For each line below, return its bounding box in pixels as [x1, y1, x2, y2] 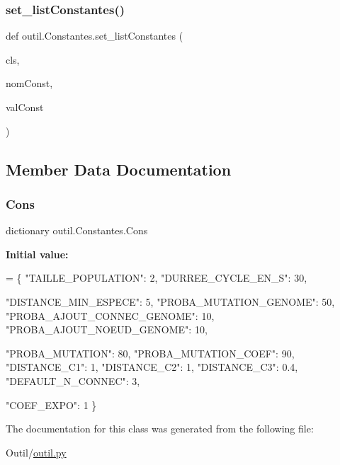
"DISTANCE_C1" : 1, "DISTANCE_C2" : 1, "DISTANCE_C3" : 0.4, [6, 360, 298, 374]
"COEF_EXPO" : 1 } [6, 397, 97, 412]
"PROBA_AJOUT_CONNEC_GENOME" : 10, [6, 308, 215, 323]
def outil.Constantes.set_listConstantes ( [6, 28, 183, 43]
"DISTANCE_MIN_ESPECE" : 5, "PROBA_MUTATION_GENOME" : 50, [6, 294, 335, 309]
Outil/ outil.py [6, 444, 67, 459]
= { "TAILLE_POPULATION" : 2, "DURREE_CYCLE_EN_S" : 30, [6, 270, 307, 285]
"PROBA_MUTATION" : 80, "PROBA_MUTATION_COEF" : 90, [6, 345, 295, 360]
